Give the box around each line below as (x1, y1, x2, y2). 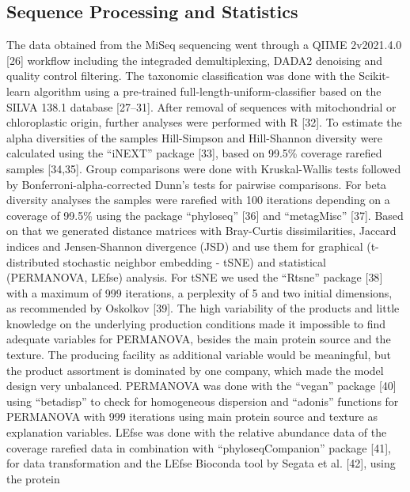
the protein (6, 470, 60, 486)
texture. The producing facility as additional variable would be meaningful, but (6, 346, 391, 363)
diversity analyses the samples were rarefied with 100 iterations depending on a (6, 191, 390, 208)
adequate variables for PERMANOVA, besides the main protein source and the (6, 331, 391, 347)
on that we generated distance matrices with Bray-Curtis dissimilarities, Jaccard (6, 222, 397, 239)
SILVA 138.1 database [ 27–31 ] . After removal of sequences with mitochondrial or (6, 98, 397, 115)
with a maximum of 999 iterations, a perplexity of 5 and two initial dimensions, (6, 284, 393, 301)
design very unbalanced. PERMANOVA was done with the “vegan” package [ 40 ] (6, 377, 397, 394)
